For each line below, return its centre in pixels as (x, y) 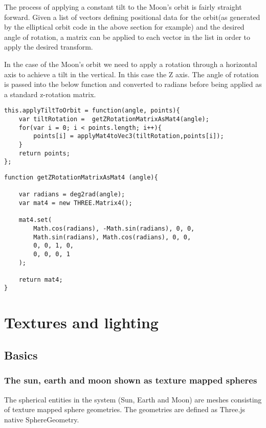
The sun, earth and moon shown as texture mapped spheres (131, 380)
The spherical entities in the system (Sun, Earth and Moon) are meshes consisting (133, 399)
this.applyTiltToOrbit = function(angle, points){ (92, 111)
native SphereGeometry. (42, 419)
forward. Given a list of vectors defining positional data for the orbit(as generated (132, 17)
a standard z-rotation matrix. (50, 94)
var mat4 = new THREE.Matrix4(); (75, 203)
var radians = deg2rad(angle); (72, 195)
